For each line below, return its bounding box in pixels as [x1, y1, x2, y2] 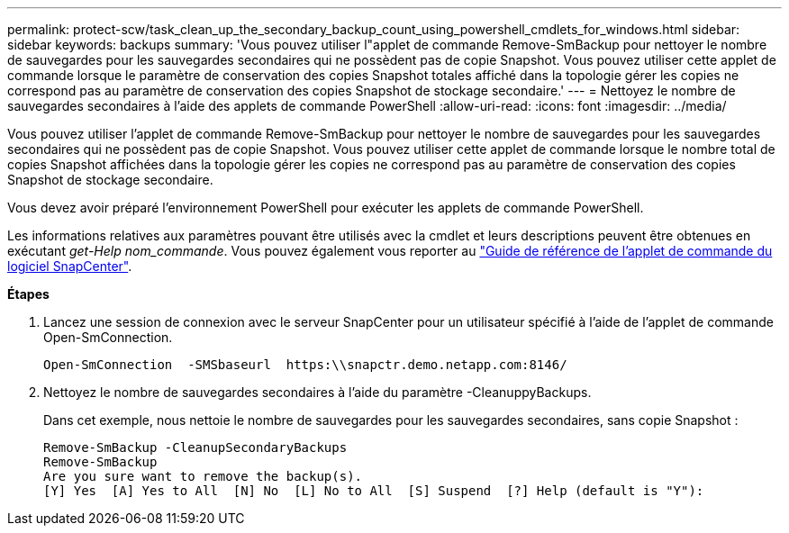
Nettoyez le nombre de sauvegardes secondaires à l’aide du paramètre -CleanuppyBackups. [43, 384, 592, 400]
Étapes [7, 286, 50, 302]
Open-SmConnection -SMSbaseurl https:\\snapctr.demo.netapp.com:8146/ [43, 357, 567, 372]
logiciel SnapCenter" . [7, 258, 132, 274]
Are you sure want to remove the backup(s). [43, 469, 363, 483]
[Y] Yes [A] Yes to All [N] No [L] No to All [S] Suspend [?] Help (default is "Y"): [43, 483, 704, 498]
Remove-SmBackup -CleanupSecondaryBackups [43, 440, 348, 455]
